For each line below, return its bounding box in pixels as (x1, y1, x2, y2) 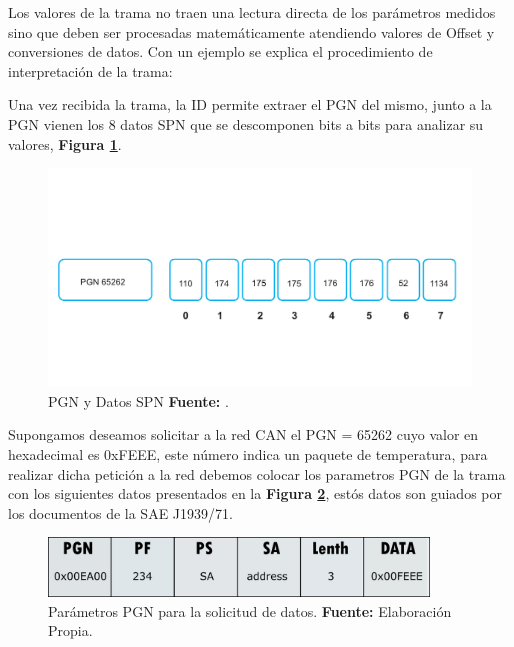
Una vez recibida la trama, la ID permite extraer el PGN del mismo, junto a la (8, 94, 492, 115)
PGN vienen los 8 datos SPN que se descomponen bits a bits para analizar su (8, 113, 484, 134)
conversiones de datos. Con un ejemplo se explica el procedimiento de (8, 41, 433, 62)
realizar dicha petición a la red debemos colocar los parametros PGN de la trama (8, 463, 506, 484)
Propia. (48, 620, 93, 641)
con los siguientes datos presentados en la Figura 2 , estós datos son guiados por (8, 483, 502, 504)
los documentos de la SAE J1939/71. (8, 502, 233, 523)
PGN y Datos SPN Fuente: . (48, 390, 229, 411)
